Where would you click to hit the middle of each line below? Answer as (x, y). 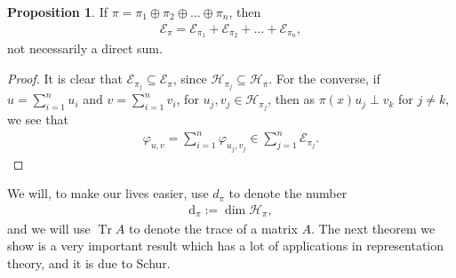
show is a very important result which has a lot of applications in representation (226, 246)
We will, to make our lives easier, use (108, 193)
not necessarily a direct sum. (85, 48)
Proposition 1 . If (57, 12)
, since (190, 79)
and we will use (49, 228)
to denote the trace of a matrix (213, 228)
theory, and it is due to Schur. (89, 262)
